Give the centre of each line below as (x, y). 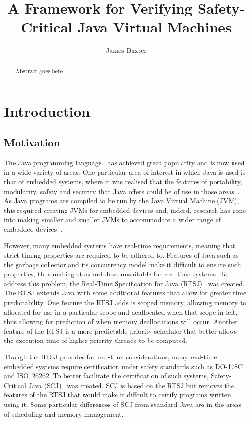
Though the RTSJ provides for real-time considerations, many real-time (110, 357)
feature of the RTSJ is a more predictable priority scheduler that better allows (121, 331)
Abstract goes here (39, 71)
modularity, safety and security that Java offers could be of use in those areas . (122, 191)
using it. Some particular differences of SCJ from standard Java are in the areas (123, 404)
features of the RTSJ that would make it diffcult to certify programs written (117, 395)
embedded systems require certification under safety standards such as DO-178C (124, 366)
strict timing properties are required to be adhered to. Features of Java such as (121, 255)
